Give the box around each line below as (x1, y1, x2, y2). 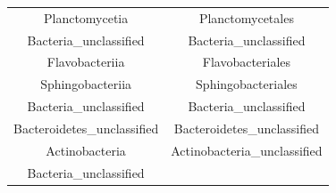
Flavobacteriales (202, 52, 291, 71)
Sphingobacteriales (196, 75, 298, 93)
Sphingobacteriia (40, 75, 132, 93)
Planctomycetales (198, 8, 294, 27)
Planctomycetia (43, 8, 129, 27)
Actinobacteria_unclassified (171, 141, 323, 159)
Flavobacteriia (46, 52, 125, 71)
